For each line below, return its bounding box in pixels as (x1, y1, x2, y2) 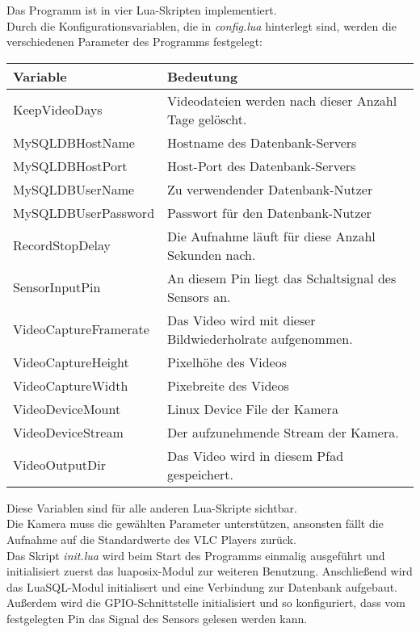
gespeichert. (167, 464, 233, 483)
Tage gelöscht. (167, 109, 247, 128)
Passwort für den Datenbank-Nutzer (167, 203, 372, 222)
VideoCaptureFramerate (13, 320, 149, 339)
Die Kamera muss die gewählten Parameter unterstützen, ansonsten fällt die (6, 515, 384, 532)
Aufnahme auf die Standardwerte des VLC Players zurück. (6, 530, 296, 547)
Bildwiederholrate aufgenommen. (167, 329, 353, 348)
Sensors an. (167, 287, 231, 306)
